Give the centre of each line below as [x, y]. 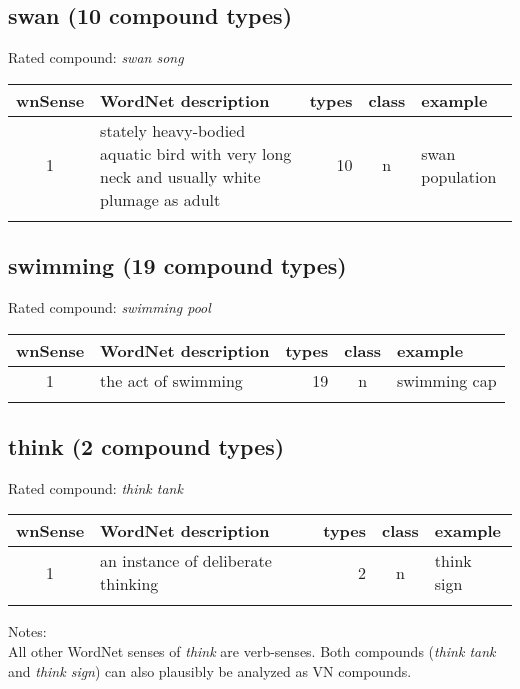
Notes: [27, 631]
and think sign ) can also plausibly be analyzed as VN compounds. [210, 670]
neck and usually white [180, 176]
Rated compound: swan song [96, 57]
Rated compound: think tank [95, 487]
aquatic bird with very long [196, 153]
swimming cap [446, 380]
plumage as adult [160, 199]
